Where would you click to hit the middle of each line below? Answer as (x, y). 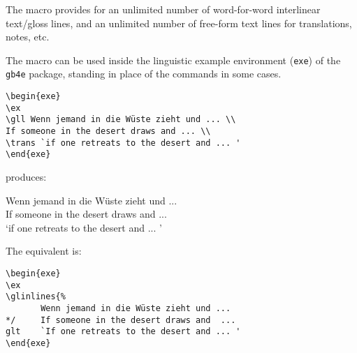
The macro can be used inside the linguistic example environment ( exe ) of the (173, 60)
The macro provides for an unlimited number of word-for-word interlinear (163, 9)
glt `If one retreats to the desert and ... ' (123, 332)
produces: (26, 177)
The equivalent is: (44, 251)
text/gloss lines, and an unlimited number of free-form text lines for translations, (179, 23)
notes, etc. (28, 37)
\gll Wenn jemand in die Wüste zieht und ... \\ (121, 120)
